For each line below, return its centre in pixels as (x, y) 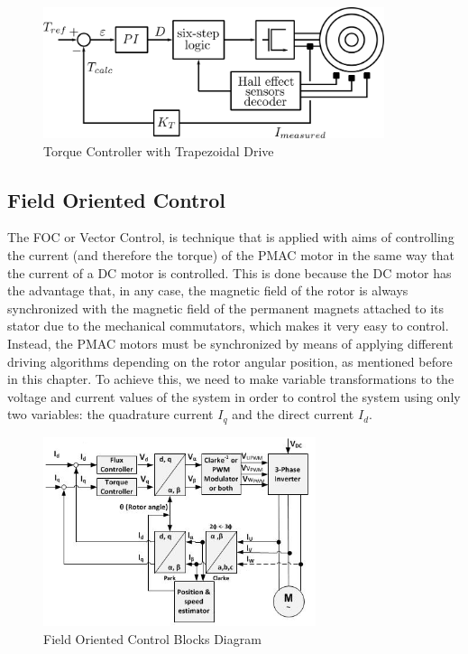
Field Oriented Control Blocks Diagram (152, 638)
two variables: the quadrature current (110, 414)
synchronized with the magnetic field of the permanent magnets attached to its (226, 308)
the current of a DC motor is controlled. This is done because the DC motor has (229, 272)
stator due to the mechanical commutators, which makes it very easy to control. (228, 326)
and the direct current (293, 414)
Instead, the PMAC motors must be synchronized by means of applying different (230, 343)
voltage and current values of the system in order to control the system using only (234, 396)
